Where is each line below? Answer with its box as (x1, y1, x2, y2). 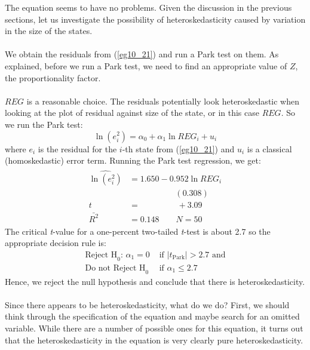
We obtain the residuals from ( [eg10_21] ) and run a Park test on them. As (5, 48, 279, 60)
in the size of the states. (5, 24, 93, 37)
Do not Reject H (85, 263, 146, 272)
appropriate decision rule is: (5, 237, 106, 249)
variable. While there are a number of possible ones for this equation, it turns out (5, 322, 303, 334)
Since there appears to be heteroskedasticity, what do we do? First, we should (5, 298, 290, 311)
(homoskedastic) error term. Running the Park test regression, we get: (5, 154, 261, 167)
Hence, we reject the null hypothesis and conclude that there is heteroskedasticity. (5, 275, 305, 287)
